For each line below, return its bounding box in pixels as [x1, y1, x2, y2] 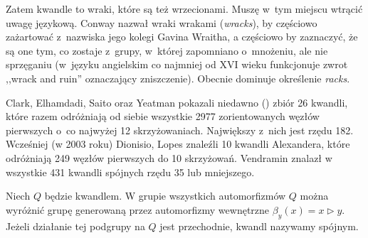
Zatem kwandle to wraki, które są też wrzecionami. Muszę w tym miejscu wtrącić [6, 1, 363, 16]
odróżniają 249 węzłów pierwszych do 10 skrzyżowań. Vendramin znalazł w [6, 150, 332, 165]
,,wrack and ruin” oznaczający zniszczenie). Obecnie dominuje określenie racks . [6, 70, 350, 85]
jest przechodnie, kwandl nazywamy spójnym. [159, 218, 359, 233]
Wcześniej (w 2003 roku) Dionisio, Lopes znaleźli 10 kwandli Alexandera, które [6, 136, 350, 151]
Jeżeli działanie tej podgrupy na [6, 218, 145, 233]
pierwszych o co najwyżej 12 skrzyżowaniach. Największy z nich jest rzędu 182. [6, 122, 354, 137]
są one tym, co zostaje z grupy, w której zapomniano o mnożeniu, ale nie [6, 43, 328, 58]
